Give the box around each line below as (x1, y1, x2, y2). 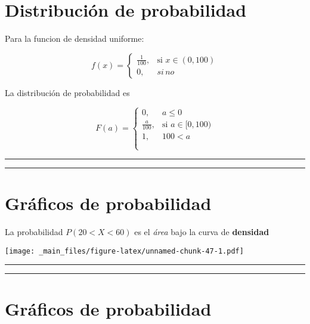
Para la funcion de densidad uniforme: (5, 32, 144, 45)
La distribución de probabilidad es (5, 86, 130, 98)
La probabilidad (5, 225, 63, 237)
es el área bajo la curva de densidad (134, 225, 269, 237)
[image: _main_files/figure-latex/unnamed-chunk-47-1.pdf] (5, 246, 244, 255)
